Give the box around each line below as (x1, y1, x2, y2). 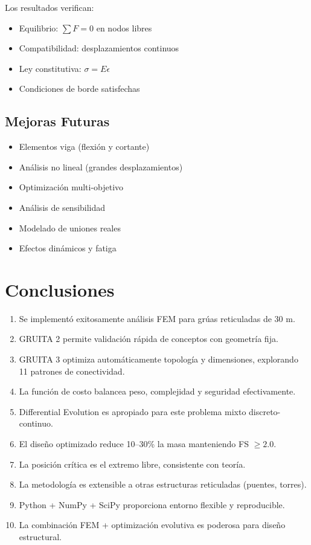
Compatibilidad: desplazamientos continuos (19, 42, 179, 54)
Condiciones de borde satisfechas (19, 82, 140, 95)
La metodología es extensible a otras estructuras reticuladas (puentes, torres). (19, 478, 307, 491)
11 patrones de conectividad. (19, 364, 125, 377)
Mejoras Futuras (5, 112, 110, 131)
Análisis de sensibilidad (19, 201, 106, 213)
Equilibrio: (19, 21, 59, 34)
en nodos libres (96, 21, 152, 34)
